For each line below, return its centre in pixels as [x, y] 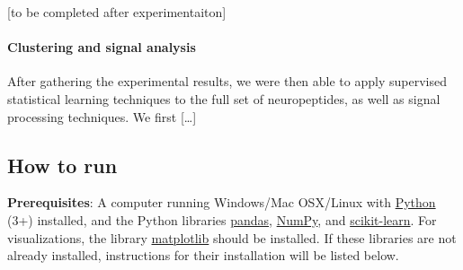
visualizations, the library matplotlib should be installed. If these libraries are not [232, 237]
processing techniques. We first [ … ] [102, 116]
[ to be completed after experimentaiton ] [117, 12]
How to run [62, 165]
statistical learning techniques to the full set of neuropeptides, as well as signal [224, 98]
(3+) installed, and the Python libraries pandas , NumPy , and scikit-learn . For [222, 219]
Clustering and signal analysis [102, 47]
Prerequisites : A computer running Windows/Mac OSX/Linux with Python [222, 202]
